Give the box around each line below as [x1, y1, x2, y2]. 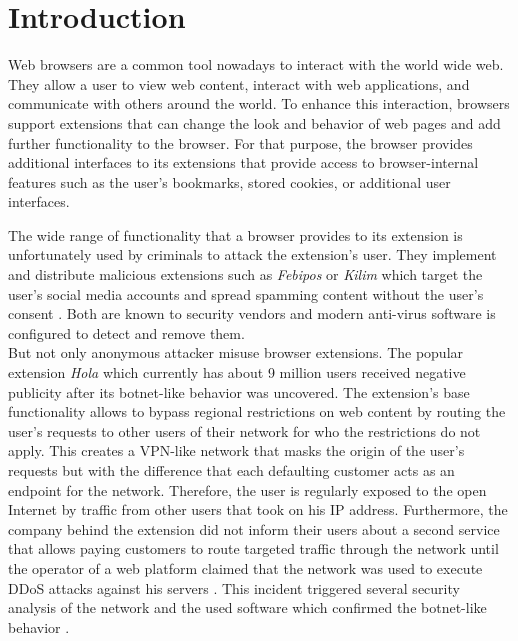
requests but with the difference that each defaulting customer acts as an [8, 460, 455, 480]
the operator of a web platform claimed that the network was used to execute [8, 557, 483, 578]
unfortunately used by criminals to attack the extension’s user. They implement [8, 244, 497, 265]
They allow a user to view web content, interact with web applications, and [8, 73, 470, 94]
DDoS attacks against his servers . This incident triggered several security [8, 577, 460, 598]
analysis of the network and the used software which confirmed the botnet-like [8, 597, 487, 618]
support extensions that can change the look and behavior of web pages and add [8, 112, 501, 133]
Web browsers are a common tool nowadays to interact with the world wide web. [8, 54, 504, 75]
